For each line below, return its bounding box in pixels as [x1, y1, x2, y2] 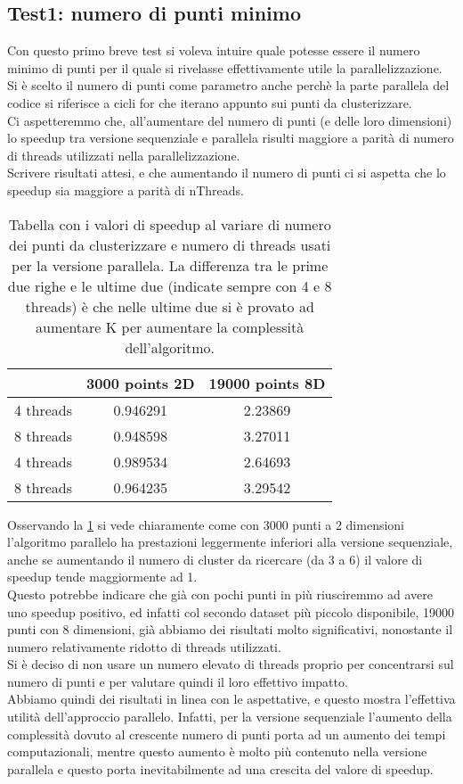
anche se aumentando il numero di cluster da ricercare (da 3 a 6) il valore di [7, 549, 423, 568]
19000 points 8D [208, 372, 326, 393]
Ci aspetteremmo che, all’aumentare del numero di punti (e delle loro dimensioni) [7, 111, 452, 129]
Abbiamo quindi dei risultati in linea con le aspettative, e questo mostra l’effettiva [7, 689, 456, 708]
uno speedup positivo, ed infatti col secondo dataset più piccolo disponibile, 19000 [7, 602, 455, 621]
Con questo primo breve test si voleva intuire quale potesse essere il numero [7, 41, 420, 60]
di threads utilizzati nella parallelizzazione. [7, 145, 240, 164]
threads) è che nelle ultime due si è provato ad [25, 295, 314, 317]
